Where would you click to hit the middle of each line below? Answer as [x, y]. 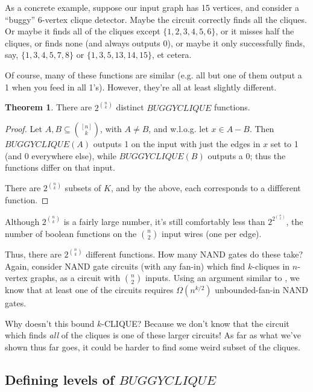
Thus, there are [33, 254]
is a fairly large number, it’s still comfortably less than [164, 221]
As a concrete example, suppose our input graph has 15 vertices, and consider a [152, 7]
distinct [130, 107]
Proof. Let [24, 129]
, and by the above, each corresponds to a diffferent [206, 188]
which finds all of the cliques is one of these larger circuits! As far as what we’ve [153, 335]
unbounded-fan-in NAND [261, 290]
